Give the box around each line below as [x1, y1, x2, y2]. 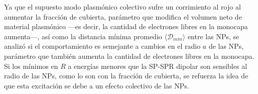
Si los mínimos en [4, 60, 58, 71]
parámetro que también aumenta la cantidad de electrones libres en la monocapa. [4, 50, 254, 61]
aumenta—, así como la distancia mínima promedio [4, 31, 162, 41]
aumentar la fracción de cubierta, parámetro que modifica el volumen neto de [4, 11, 242, 22]
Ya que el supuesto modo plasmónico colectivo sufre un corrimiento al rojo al [4, 2, 241, 12]
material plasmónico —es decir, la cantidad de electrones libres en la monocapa [4, 21, 248, 32]
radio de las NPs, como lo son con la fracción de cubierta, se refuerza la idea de [4, 70, 248, 81]
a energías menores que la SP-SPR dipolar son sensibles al [68, 60, 247, 71]
